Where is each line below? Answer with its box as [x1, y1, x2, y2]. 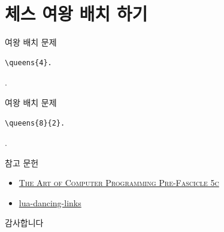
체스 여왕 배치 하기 [5, 1, 148, 26]
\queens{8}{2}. [5, 118, 65, 127]
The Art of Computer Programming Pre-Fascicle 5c [19, 176, 219, 189]
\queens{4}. [5, 58, 52, 67]
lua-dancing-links [19, 196, 81, 209]
